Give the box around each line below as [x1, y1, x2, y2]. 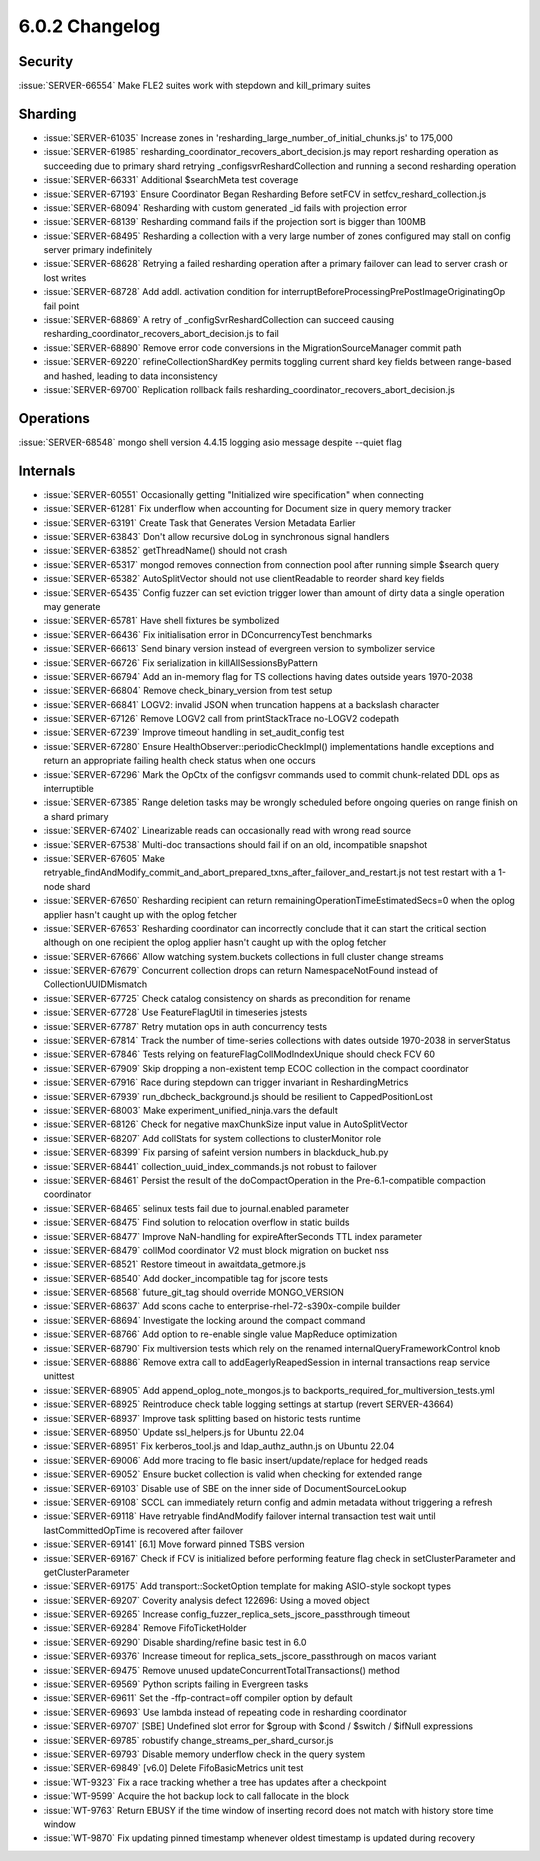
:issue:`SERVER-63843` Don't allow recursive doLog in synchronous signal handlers [43, 530, 390, 542]
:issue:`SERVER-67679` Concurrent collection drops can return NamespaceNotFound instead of [43, 965, 439, 977]
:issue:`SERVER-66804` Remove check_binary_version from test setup [43, 685, 333, 697]
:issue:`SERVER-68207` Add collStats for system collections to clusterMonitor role [43, 1132, 382, 1144]
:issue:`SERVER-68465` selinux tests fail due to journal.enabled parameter [43, 1202, 350, 1214]
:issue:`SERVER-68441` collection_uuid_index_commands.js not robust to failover [43, 1160, 377, 1172]
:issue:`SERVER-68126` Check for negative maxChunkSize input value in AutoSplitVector [43, 1118, 409, 1130]
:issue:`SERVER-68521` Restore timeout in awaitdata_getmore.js [43, 1258, 307, 1270]
